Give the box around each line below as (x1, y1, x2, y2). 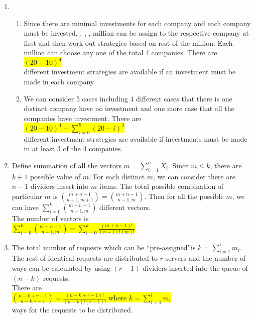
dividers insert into (30, 181, 89, 191)
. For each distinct (88, 171, 145, 181)
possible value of (30, 171, 80, 181)
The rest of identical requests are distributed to (12, 253, 158, 263)
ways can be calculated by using (12, 263, 110, 273)
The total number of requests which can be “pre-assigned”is (12, 242, 196, 252)
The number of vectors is (12, 213, 89, 223)
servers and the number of (165, 253, 246, 263)
